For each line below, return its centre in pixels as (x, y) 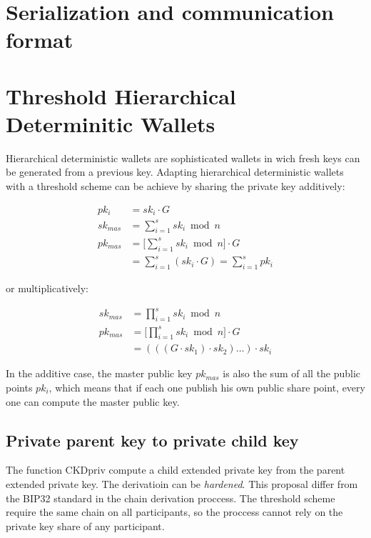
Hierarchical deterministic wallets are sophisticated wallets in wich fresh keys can (183, 158)
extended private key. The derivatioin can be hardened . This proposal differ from (182, 483)
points (19, 387)
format (40, 40)
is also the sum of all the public (292, 373)
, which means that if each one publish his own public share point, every (207, 387)
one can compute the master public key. (93, 401)
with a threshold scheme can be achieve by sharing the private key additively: (176, 186)
